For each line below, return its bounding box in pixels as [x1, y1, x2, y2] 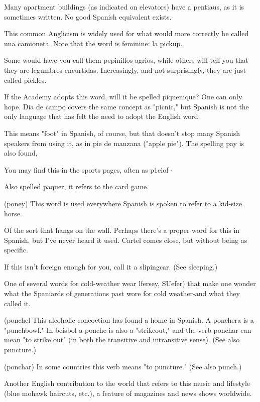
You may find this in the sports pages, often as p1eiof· [4, 164, 174, 175]
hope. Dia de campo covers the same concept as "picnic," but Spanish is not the [4, 101, 249, 111]
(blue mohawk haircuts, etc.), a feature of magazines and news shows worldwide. [4, 387, 252, 398]
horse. [4, 208, 22, 218]
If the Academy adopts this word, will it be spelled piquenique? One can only [4, 91, 242, 102]
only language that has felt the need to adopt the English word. [4, 111, 200, 121]
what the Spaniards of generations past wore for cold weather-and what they [4, 288, 240, 299]
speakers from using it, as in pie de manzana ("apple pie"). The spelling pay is [4, 138, 244, 148]
